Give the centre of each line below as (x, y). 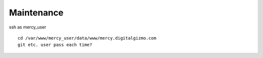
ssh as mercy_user (28, 27)
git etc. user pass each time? (55, 45)
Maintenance (36, 13)
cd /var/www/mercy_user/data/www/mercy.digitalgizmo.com (87, 38)
